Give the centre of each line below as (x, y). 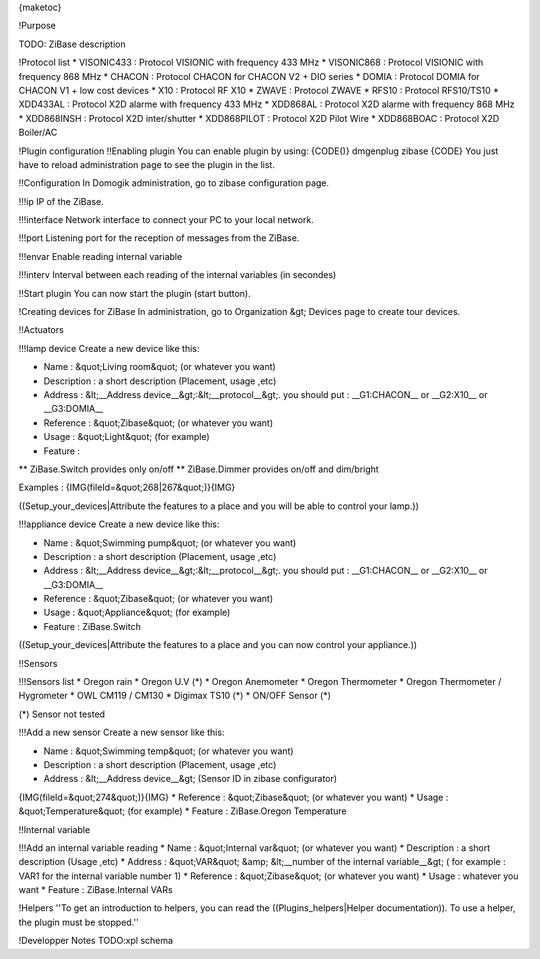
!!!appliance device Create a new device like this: (119, 524)
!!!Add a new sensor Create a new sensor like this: (121, 732)
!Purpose (37, 26)
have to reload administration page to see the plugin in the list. (146, 164)
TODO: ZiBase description (72, 44)
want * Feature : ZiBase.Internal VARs (96, 890)
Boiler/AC (38, 132)
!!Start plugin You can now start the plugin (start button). (135, 293)
